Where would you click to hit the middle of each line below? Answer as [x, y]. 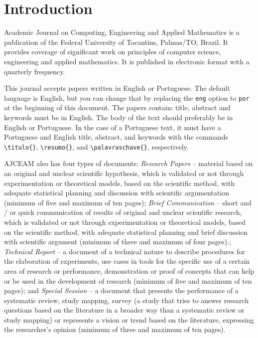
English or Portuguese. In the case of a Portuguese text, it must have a [113, 127]
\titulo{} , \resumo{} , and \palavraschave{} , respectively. [96, 146]
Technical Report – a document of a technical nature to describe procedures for [125, 251]
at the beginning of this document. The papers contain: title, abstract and [117, 107]
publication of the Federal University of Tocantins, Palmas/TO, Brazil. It [116, 42]
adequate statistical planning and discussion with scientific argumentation [117, 193]
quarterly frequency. [35, 71]
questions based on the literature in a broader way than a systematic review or [124, 310]
